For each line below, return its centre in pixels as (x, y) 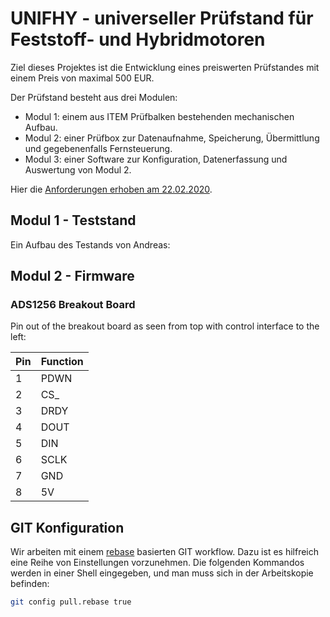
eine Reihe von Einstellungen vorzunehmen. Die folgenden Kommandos (157, 563)
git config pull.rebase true (71, 602)
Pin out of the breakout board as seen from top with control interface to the (165, 326)
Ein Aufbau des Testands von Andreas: (90, 244)
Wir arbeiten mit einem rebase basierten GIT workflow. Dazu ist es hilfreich (164, 552)
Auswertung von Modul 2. (78, 169)
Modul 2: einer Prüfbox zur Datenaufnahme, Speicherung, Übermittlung (172, 138)
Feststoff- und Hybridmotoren (138, 39)
